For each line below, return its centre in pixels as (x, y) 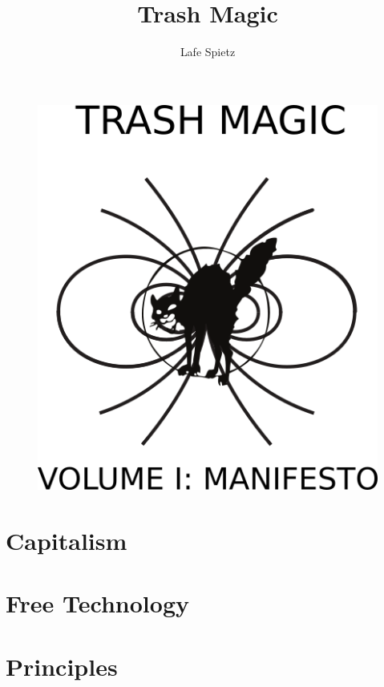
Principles (62, 666)
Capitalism (67, 540)
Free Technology (97, 603)
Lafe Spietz (208, 52)
